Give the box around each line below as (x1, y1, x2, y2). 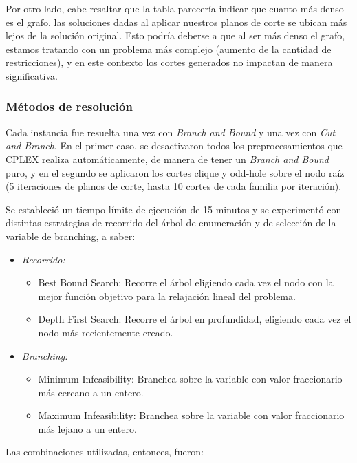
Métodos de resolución (6, 98, 133, 115)
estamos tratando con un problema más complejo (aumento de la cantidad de (6, 41, 332, 56)
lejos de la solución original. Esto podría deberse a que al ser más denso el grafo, (6, 28, 345, 43)
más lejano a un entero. (38, 421, 137, 435)
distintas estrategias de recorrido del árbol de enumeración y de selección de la (6, 215, 336, 230)
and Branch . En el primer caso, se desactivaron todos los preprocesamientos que (6, 138, 343, 153)
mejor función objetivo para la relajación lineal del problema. (38, 288, 296, 303)
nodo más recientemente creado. (38, 325, 173, 339)
